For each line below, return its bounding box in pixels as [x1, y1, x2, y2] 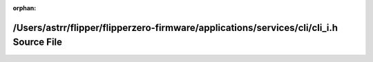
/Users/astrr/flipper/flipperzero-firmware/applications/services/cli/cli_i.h [12, 21, 338, 34]
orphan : [12, 4, 37, 12]
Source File [12, 37, 62, 48]
